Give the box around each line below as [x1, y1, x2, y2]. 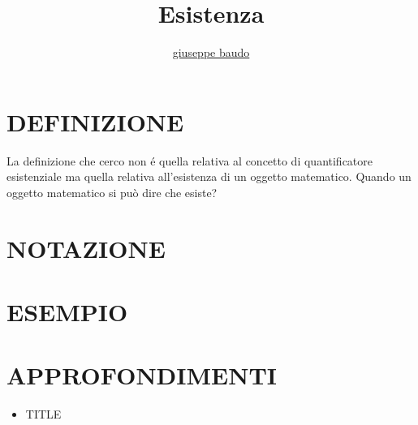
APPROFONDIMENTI [6, 358, 278, 392]
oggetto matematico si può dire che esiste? [6, 183, 218, 200]
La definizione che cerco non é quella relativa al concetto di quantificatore [6, 152, 373, 169]
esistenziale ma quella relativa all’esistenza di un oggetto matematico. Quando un [6, 168, 412, 185]
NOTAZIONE [6, 231, 166, 264]
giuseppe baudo [172, 44, 250, 61]
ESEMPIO [6, 295, 128, 328]
